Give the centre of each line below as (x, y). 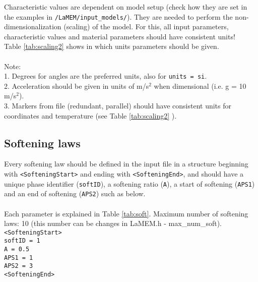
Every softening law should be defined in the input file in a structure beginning (126, 164)
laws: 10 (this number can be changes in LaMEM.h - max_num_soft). (113, 223)
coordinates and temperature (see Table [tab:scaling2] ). (90, 115)
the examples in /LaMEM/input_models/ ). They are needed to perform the (118, 16)
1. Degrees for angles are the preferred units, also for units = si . (106, 76)
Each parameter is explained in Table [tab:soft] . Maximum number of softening (126, 213)
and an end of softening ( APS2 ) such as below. (75, 193)
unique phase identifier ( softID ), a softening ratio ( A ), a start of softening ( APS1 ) (130, 183)
